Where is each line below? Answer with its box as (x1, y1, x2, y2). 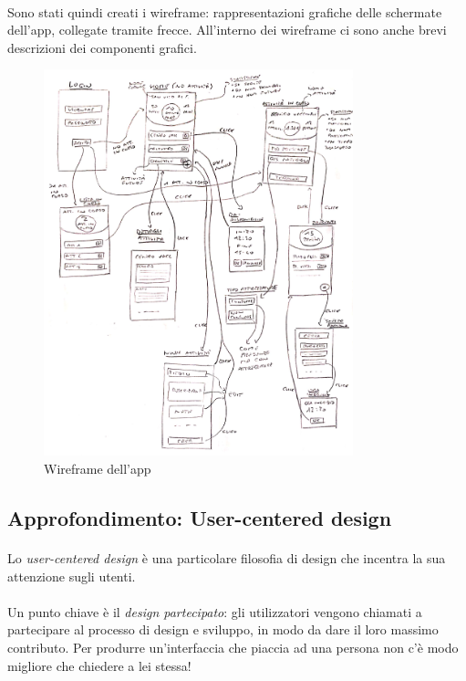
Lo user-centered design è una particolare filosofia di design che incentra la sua (7, 548, 446, 567)
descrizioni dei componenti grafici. (7, 37, 197, 57)
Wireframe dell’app (44, 459, 151, 478)
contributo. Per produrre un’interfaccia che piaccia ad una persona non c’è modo (7, 637, 459, 656)
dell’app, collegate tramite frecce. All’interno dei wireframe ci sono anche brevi (7, 20, 447, 39)
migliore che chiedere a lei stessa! (7, 655, 192, 675)
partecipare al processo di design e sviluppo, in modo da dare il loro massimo (7, 620, 439, 639)
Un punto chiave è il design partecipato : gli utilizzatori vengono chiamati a (7, 602, 422, 621)
